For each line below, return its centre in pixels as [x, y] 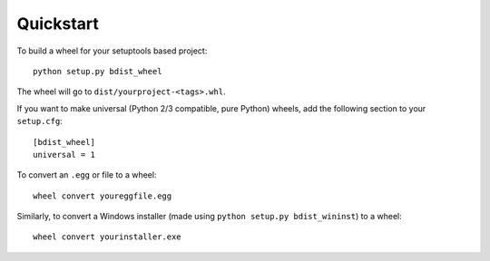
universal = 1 [64, 155]
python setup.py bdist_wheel [98, 71]
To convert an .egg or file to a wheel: [87, 175]
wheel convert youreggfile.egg [103, 196]
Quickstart [58, 24]
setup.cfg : [39, 121]
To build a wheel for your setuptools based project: [112, 51]
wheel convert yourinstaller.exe [107, 237]
